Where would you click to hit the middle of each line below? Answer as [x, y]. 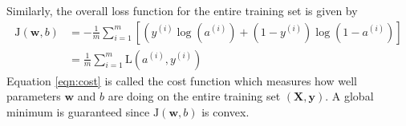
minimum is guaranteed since [78, 111]
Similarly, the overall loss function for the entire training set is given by [182, 10]
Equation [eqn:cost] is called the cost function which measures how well [182, 80]
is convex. [225, 111]
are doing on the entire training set [194, 96]
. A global [349, 96]
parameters [34, 96]
